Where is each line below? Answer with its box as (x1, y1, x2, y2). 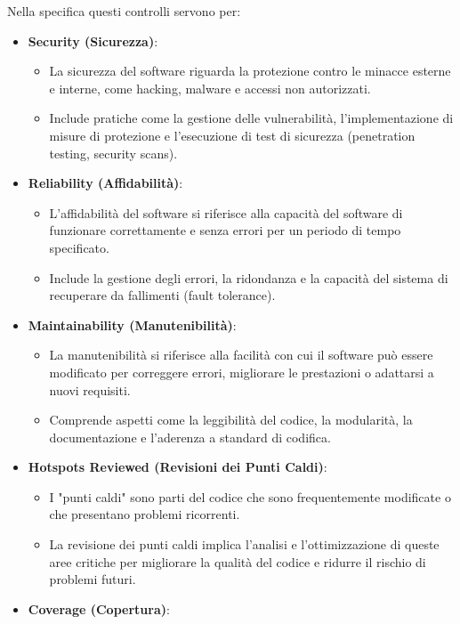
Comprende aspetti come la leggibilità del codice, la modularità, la (49, 410, 413, 429)
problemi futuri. (49, 570, 136, 588)
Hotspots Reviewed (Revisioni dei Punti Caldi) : (28, 458, 327, 476)
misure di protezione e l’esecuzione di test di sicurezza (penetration (49, 126, 416, 144)
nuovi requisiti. (49, 380, 131, 399)
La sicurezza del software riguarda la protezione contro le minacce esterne (49, 61, 451, 80)
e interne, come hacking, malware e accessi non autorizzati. (49, 78, 371, 97)
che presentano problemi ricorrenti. (49, 505, 240, 523)
